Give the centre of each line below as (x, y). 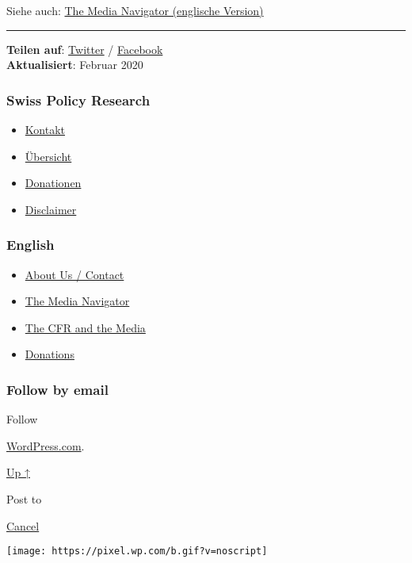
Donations (50, 354)
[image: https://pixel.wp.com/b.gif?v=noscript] (137, 552)
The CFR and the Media (85, 327)
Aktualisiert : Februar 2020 (75, 65)
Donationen (53, 183)
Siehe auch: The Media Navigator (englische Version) (135, 10)
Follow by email (57, 389)
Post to (24, 498)
